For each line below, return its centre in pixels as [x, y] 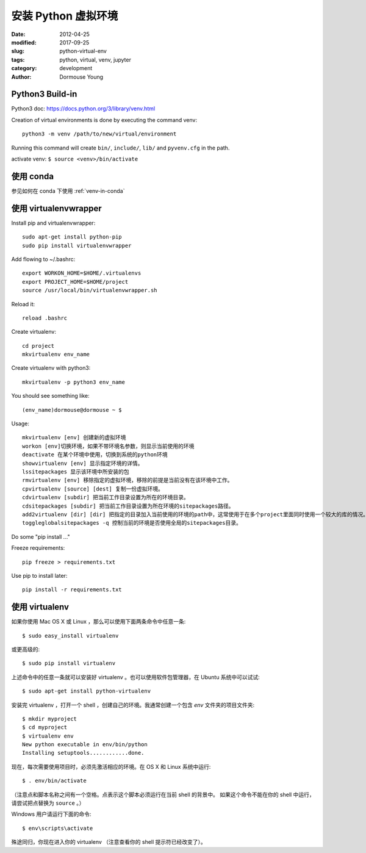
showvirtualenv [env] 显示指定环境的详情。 [83, 463]
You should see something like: [50, 396]
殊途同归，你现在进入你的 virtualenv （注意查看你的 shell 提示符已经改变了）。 [109, 842]
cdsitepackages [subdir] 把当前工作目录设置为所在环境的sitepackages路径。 [128, 506]
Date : [18, 34]
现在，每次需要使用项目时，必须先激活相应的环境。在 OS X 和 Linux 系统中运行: [111, 766]
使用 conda [33, 176]
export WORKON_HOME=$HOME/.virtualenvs [82, 273]
